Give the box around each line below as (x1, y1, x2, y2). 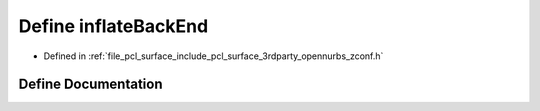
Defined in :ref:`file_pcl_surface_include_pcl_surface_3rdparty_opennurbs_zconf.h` (43, 50, 384, 62)
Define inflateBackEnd (18, 15, 209, 37)
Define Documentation (18, 76, 163, 93)
